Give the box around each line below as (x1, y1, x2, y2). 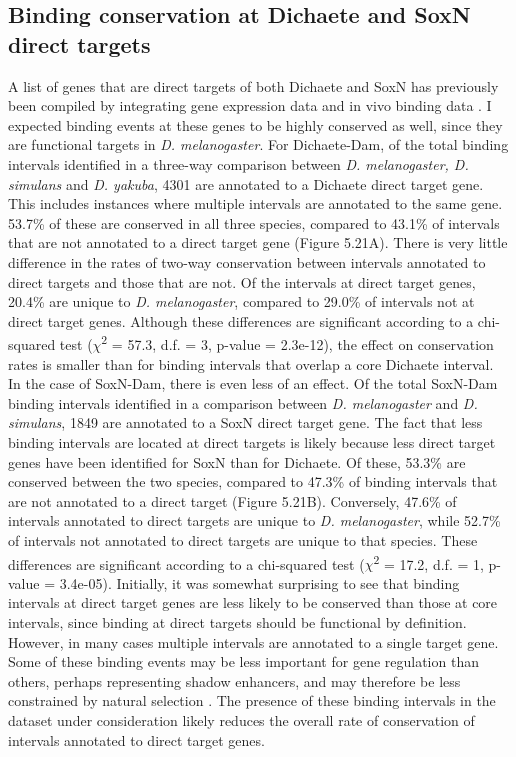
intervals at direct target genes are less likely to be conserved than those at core (8, 592, 498, 613)
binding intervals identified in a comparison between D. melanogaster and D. (8, 392, 478, 413)
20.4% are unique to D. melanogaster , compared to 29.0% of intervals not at (8, 291, 475, 312)
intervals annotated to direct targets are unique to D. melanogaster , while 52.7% (8, 510, 501, 531)
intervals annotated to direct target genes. (8, 729, 265, 750)
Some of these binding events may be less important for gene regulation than (8, 651, 479, 672)
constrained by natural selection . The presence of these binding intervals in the (8, 690, 496, 711)
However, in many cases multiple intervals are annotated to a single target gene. (8, 631, 499, 652)
